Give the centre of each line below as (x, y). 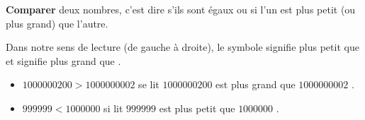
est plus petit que (197, 108)
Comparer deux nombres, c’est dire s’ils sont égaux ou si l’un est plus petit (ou (181, 9)
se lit (149, 84)
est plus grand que (255, 84)
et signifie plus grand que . (63, 60)
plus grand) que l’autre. (57, 23)
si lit (113, 108)
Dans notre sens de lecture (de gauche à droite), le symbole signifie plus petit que (182, 47)
